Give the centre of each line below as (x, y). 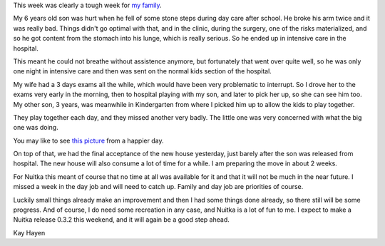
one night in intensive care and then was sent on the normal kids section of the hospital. (143, 71)
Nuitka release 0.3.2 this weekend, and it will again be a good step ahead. (121, 220)
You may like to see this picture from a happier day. (88, 140)
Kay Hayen (29, 232)
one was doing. (36, 128)
